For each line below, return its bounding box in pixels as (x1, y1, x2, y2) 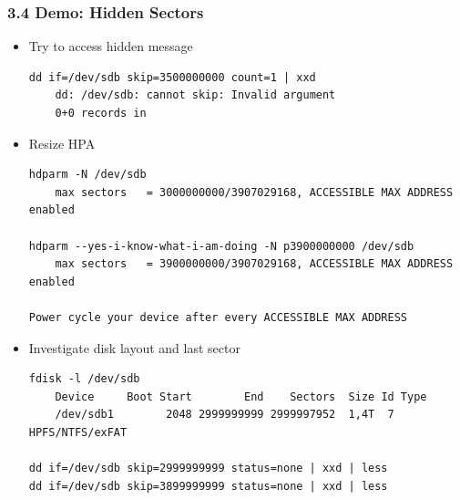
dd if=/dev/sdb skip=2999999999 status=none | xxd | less (28, 462, 388, 475)
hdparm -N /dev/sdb (28, 168, 147, 182)
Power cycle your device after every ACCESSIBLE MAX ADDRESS (28, 310, 408, 324)
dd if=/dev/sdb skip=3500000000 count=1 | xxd (28, 70, 316, 84)
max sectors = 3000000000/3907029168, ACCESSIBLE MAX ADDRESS (55, 185, 454, 199)
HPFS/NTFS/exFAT (28, 425, 128, 439)
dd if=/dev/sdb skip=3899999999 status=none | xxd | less (28, 479, 388, 493)
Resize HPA (28, 133, 96, 152)
